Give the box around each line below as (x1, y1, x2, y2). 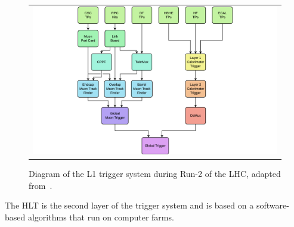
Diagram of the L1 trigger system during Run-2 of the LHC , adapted (29, 167, 281, 180)
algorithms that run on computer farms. (27, 210, 174, 223)
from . (29, 179, 52, 191)
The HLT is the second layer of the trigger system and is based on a (5, 199, 254, 212)
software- (256, 199, 289, 212)
